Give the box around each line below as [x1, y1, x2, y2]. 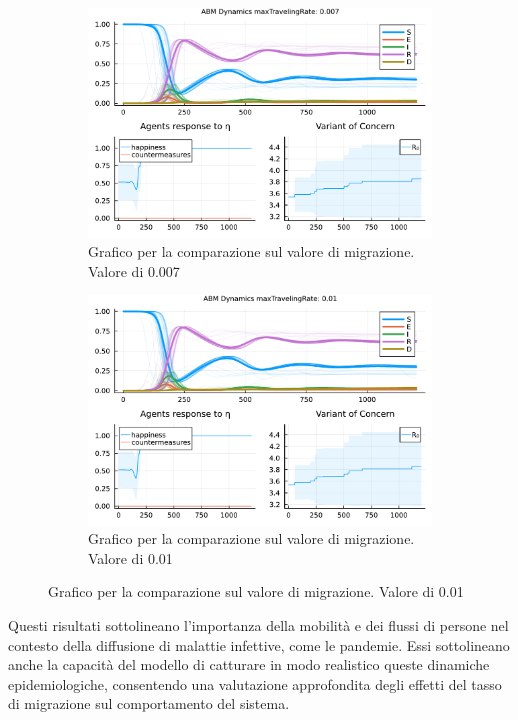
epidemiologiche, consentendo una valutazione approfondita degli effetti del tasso [8, 673, 502, 694]
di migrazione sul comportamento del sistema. [8, 693, 290, 714]
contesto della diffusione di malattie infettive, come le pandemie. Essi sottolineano [8, 634, 510, 655]
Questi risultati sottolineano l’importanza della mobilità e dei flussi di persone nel [8, 615, 509, 636]
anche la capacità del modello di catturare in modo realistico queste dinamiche [8, 654, 490, 675]
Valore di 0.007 [88, 260, 180, 281]
